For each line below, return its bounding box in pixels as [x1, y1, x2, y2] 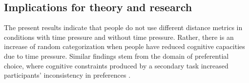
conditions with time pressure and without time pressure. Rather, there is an [4, 32, 234, 42]
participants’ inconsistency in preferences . [4, 70, 131, 80]
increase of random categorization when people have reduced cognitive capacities [4, 41, 245, 51]
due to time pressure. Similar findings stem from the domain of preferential [4, 50, 229, 61]
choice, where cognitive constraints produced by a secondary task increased [4, 60, 228, 70]
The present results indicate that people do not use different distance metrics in [4, 22, 243, 33]
